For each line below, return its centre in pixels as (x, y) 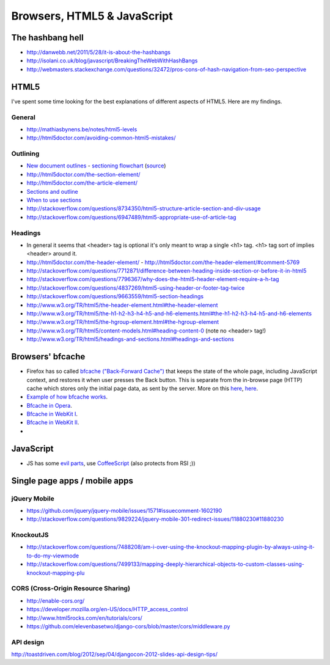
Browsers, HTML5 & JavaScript (92, 16)
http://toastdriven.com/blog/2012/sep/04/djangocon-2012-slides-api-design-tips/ (115, 655)
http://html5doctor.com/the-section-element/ (83, 174)
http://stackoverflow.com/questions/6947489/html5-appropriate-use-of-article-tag (131, 217)
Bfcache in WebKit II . (53, 422)
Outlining (25, 154)
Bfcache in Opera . (50, 405)
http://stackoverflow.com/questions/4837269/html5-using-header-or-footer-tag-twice (136, 288)
